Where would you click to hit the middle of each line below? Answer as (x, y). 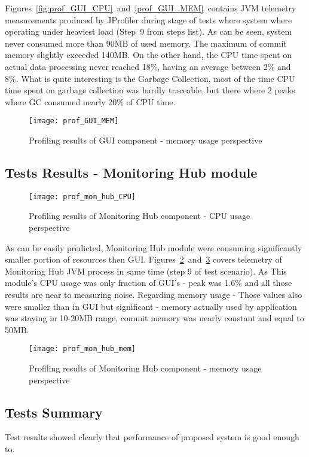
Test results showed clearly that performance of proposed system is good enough (152, 437)
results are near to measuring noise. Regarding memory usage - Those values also (154, 295)
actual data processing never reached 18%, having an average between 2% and (148, 66)
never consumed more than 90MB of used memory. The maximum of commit (146, 43)
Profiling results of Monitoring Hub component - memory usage (145, 368)
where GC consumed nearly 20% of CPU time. (90, 101)
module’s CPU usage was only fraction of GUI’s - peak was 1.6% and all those (149, 283)
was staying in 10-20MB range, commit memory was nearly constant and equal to (154, 318)
